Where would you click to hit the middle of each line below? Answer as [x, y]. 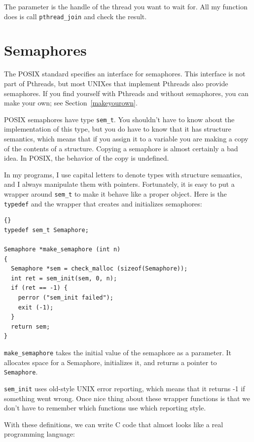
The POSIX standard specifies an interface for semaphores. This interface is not [125, 74]
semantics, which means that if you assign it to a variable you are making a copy [126, 138]
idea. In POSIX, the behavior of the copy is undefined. [87, 158]
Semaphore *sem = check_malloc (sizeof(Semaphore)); [99, 269]
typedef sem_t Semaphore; [46, 230]
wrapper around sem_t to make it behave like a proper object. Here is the [115, 193]
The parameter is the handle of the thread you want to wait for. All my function [126, 6]
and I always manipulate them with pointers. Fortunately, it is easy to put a [119, 184]
